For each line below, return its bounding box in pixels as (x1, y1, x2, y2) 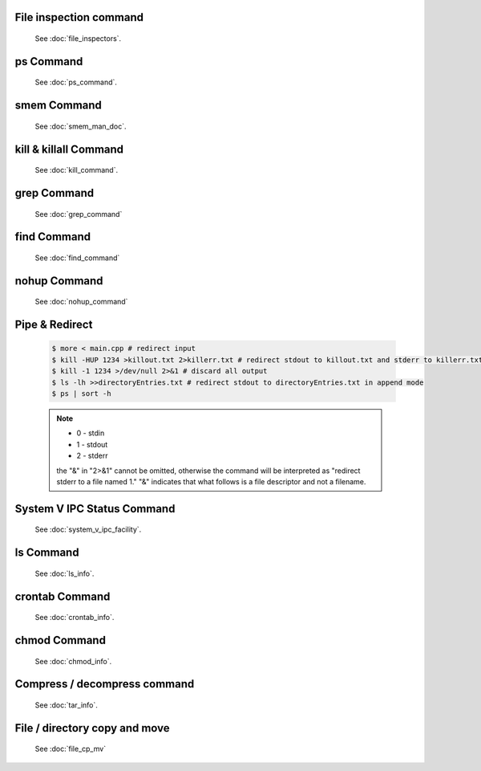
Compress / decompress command (14, 677, 195, 691)
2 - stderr (76, 451, 108, 461)
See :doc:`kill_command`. (34, 165, 119, 175)
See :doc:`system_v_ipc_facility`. (34, 524, 142, 534)
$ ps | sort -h (51, 390, 111, 398)
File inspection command (14, 10, 144, 24)
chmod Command (14, 633, 106, 647)
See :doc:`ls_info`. (34, 569, 95, 578)
